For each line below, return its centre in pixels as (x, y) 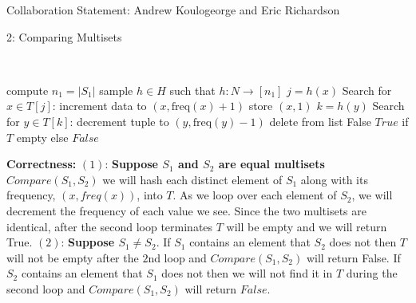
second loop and (46, 288)
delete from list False (320, 121)
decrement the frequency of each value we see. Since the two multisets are (186, 210)
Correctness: (42, 164)
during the (372, 273)
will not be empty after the (73, 257)
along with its (334, 179)
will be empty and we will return (307, 226)
